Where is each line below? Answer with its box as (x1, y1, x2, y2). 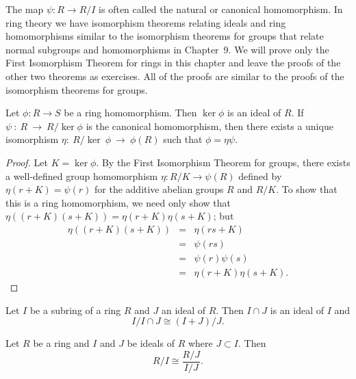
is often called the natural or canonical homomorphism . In (99, 2, 343, 16)
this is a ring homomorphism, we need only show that (5, 195, 231, 209)
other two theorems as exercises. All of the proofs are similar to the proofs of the (5, 68, 344, 83)
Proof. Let (5, 155, 48, 169)
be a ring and (33, 336, 90, 350)
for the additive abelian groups (94, 182, 224, 196)
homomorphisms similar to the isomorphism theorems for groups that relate (5, 29, 324, 43)
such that (163, 132, 203, 146)
